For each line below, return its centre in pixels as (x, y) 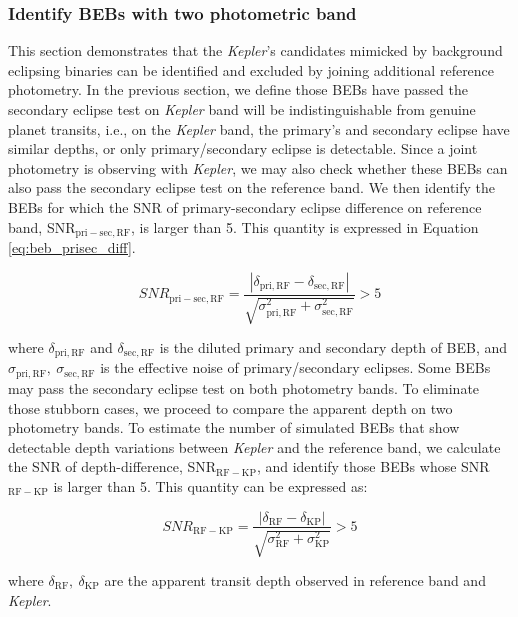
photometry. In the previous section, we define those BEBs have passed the (238, 89)
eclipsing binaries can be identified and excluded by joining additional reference (251, 69)
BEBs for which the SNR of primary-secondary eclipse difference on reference (245, 206)
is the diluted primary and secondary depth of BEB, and (333, 347)
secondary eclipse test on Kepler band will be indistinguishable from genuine (242, 109)
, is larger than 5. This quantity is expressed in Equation (304, 226)
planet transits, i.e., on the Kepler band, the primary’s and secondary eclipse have (259, 128)
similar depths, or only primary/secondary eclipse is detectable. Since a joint (243, 148)
